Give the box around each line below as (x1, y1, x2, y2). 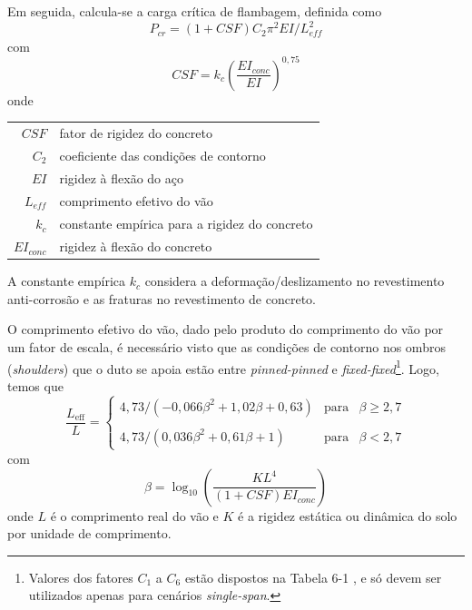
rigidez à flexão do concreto (59, 237, 212, 256)
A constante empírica (7, 271, 125, 290)
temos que (7, 376, 64, 395)
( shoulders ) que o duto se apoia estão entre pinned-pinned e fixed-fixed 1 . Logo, (7, 356, 439, 378)
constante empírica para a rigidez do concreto (59, 214, 313, 233)
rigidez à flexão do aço (59, 168, 183, 187)
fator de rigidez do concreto (59, 123, 212, 142)
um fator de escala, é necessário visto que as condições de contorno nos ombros (7, 337, 446, 356)
